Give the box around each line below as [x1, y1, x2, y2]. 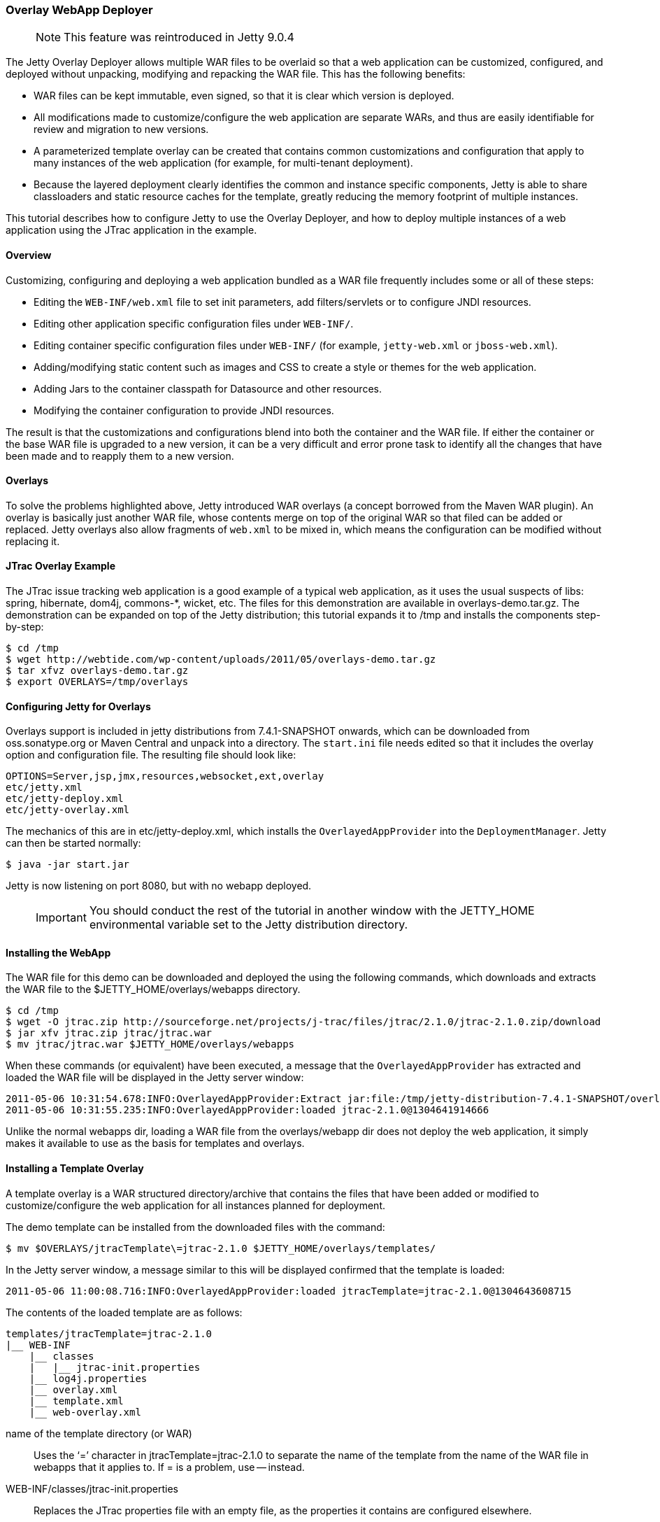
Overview [6, 248, 52, 261]
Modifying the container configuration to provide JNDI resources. [34, 404, 334, 416]
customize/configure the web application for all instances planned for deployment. [6, 1199, 386, 1211]
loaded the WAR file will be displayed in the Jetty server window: [6, 1071, 304, 1084]
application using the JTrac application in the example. [6, 224, 257, 237]
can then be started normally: [6, 837, 141, 850]
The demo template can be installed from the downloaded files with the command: [6, 1220, 385, 1233]
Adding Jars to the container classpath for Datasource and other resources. [34, 382, 382, 395]
